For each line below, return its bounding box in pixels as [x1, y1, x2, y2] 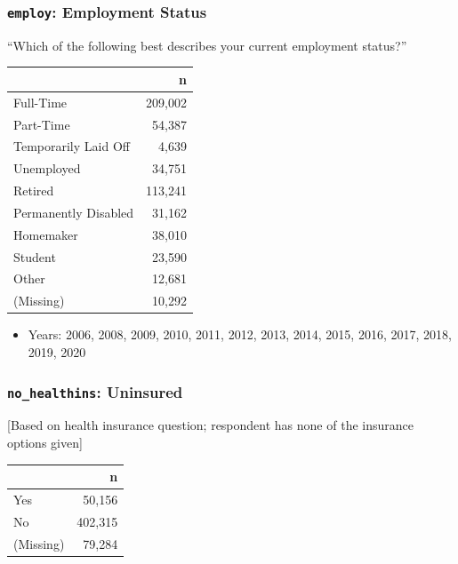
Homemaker [13, 225, 78, 243]
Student [13, 247, 56, 266]
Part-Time [13, 115, 70, 133]
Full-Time [13, 92, 68, 111]
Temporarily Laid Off [13, 137, 130, 155]
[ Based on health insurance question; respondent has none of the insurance [7, 416, 414, 434]
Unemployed [13, 159, 81, 178]
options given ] [7, 433, 83, 451]
